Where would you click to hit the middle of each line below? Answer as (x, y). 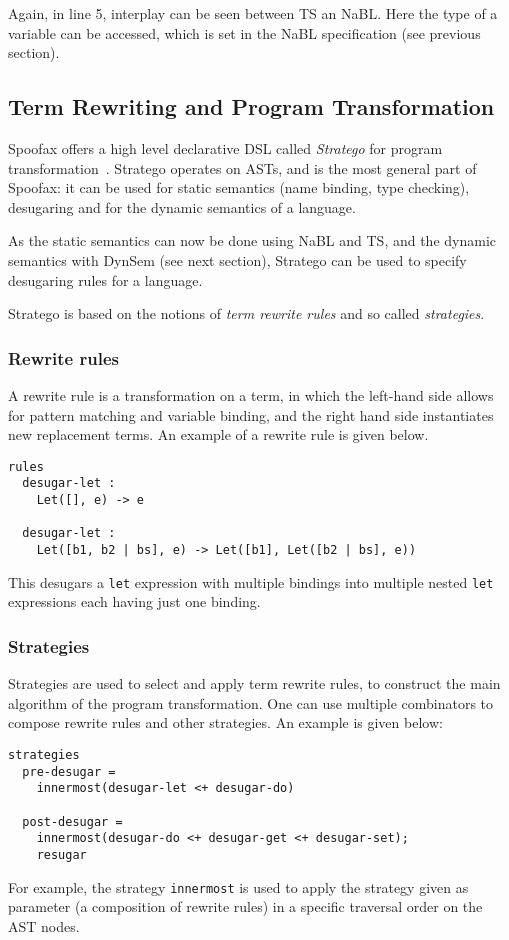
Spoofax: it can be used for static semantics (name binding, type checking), (239, 187)
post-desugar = (72, 821)
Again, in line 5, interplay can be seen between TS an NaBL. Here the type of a (253, 13)
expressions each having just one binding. (134, 601)
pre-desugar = (69, 771)
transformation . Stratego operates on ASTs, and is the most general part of (242, 167)
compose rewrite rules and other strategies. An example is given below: (225, 722)
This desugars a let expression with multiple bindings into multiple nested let (251, 581)
